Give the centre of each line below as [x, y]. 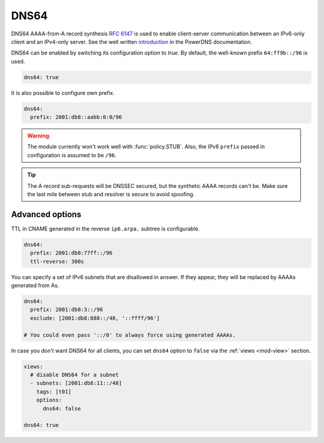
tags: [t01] [54, 391]
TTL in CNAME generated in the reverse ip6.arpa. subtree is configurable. [106, 229]
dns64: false [62, 408]
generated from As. [35, 286]
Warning [38, 136]
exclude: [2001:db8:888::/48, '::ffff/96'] [95, 318]
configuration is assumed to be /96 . [72, 155]
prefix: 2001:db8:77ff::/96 [71, 253]
